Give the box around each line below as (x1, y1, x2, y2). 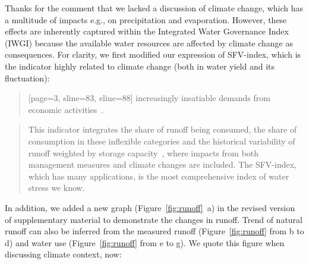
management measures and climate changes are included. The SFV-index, (28, 158, 297, 171)
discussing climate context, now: (5, 248, 122, 260)
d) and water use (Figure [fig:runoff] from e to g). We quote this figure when (5, 236, 285, 249)
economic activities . (28, 103, 104, 115)
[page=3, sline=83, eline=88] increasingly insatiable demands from (28, 92, 270, 104)
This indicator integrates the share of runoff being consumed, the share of (28, 123, 297, 136)
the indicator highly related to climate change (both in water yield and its (5, 59, 275, 72)
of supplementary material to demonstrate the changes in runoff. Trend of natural (5, 213, 302, 225)
